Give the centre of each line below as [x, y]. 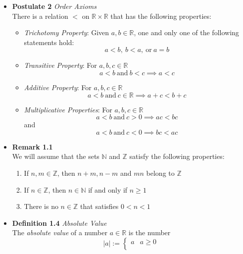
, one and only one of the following [186, 32]
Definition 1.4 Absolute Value [59, 223]
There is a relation [40, 16]
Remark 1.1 [32, 146]
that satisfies [99, 206]
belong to [160, 173]
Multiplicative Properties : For [68, 109]
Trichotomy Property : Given [67, 32]
